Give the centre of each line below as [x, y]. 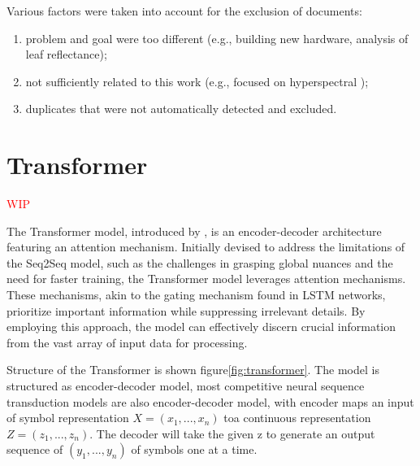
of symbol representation [68, 418]
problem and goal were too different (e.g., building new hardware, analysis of [217, 38]
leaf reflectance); [66, 54]
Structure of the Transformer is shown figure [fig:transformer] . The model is [193, 370]
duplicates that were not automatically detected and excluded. [181, 109]
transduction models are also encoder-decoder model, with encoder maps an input [210, 401]
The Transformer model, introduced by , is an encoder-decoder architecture [194, 231]
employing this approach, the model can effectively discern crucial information [201, 327]
